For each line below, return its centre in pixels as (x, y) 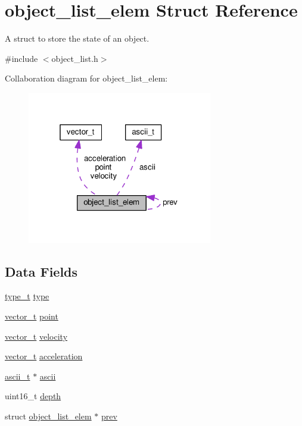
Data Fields (41, 271)
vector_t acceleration (44, 356)
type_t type (27, 296)
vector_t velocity (36, 336)
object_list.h (75, 58)
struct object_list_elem (48, 416)
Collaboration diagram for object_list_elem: (86, 78)
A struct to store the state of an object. (77, 38)
